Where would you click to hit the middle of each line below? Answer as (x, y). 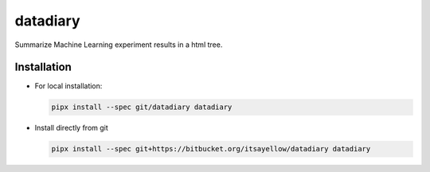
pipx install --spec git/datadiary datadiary (142, 107)
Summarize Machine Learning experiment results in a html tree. (119, 45)
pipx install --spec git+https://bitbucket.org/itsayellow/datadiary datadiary (211, 149)
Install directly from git (72, 128)
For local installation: (68, 86)
